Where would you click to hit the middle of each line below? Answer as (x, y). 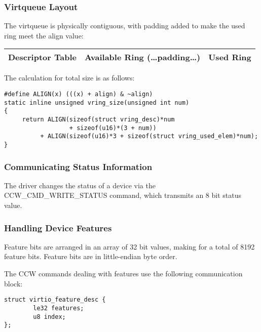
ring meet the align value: (44, 35)
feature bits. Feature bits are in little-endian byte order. (91, 256)
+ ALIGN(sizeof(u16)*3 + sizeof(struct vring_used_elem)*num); (149, 136)
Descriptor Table (42, 57)
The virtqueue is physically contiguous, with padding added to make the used (125, 26)
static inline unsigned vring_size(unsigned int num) (97, 102)
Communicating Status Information (78, 166)
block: (13, 283)
